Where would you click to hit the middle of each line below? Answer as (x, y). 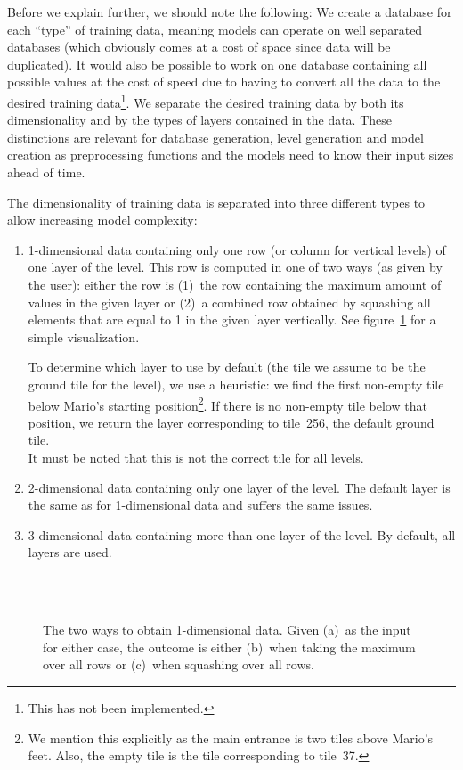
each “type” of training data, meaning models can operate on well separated (215, 29)
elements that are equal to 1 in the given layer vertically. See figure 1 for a (232, 319)
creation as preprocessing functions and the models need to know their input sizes (231, 155)
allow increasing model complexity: (102, 220)
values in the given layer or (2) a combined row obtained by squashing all (229, 302)
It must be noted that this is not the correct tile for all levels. (196, 457)
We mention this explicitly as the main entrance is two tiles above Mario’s (231, 737)
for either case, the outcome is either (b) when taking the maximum (229, 647)
